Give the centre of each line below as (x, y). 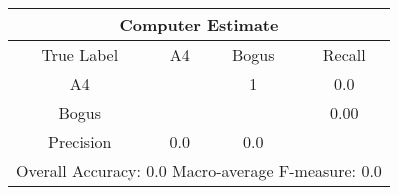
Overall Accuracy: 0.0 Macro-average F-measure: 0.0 (199, 170)
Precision (80, 141)
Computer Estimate (199, 24)
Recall (344, 54)
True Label (80, 54)
